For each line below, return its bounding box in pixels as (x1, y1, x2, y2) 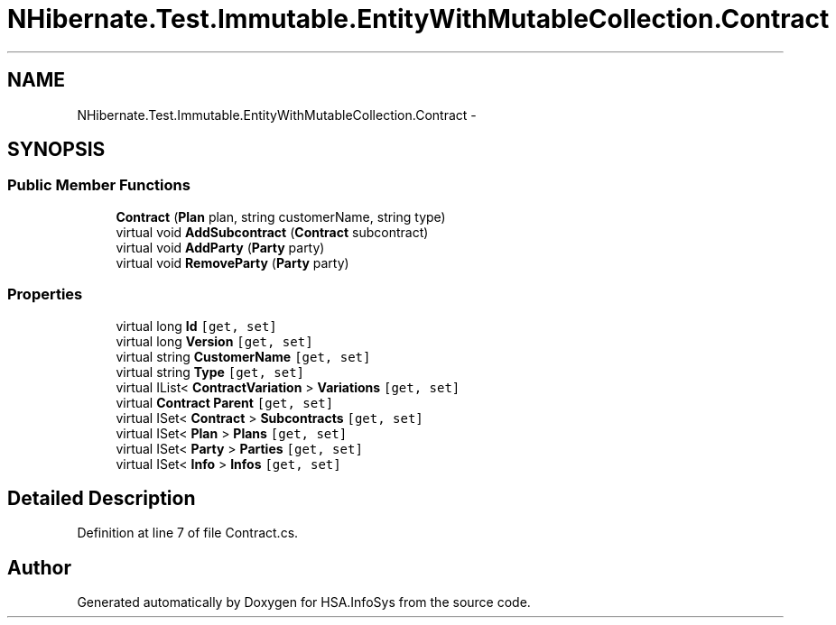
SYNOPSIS (7, 138, 106, 161)
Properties (7, 285, 83, 304)
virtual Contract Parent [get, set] (116, 394, 334, 410)
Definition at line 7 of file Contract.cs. (77, 525, 299, 541)
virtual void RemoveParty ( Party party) (116, 254, 349, 271)
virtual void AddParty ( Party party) (116, 239, 325, 255)
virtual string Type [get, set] (116, 363, 305, 380)
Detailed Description (7, 486, 196, 510)
